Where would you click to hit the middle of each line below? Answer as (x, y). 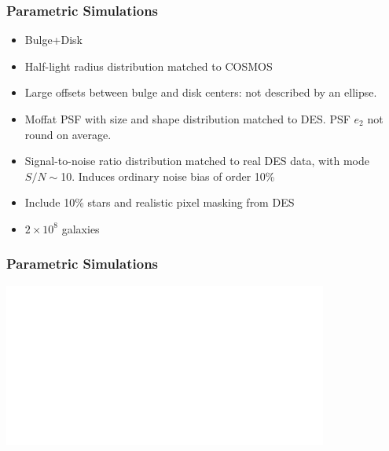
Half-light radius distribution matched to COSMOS (149, 66)
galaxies (81, 228)
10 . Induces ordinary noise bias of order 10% (168, 176)
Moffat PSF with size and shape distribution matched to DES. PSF (187, 119)
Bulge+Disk (53, 40)
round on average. (68, 134)
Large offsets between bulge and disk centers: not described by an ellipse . (201, 92)
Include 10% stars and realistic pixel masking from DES (160, 202)
